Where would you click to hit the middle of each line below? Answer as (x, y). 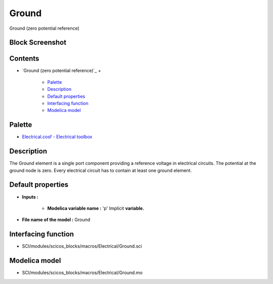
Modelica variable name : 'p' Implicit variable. (96, 208)
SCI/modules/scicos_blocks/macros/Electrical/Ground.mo (82, 273)
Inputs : (30, 197)
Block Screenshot (38, 43)
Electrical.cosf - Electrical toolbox (57, 137)
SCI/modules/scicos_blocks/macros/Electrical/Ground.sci (82, 246)
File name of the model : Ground (56, 220)
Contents (24, 59)
